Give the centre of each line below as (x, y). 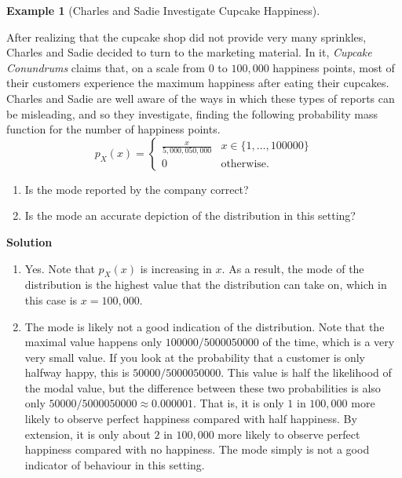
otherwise (244, 164)
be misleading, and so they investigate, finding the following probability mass (192, 113)
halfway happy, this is (77, 372)
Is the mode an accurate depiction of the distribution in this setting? (190, 215)
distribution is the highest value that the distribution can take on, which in (206, 285)
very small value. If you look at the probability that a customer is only (195, 357)
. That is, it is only (239, 403)
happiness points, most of (334, 67)
